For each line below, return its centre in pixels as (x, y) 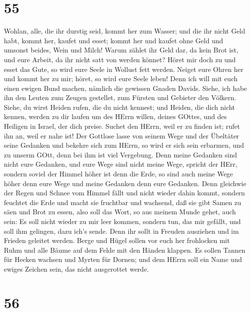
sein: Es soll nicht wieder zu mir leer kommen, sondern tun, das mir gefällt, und (122, 221)
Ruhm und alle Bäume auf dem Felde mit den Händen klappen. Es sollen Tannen (125, 250)
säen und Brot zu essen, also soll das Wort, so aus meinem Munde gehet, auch (120, 212)
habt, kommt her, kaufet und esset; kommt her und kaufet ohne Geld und (114, 40)
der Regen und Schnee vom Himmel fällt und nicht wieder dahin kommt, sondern (125, 193)
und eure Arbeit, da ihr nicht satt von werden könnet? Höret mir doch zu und (120, 59)
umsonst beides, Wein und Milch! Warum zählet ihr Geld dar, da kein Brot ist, (121, 50)
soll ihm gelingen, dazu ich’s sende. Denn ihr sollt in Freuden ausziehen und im (121, 231)
